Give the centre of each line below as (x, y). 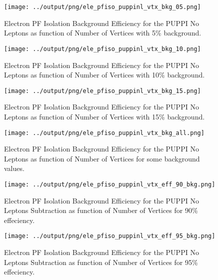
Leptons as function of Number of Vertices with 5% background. (103, 33)
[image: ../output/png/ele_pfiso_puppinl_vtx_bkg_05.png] (102, 7)
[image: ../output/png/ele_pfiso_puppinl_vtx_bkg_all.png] (104, 133)
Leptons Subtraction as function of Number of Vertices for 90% (101, 210)
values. (14, 168)
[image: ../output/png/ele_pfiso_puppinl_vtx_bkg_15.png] (102, 91)
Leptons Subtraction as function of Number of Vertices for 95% (101, 262)
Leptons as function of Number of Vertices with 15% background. (104, 116)
